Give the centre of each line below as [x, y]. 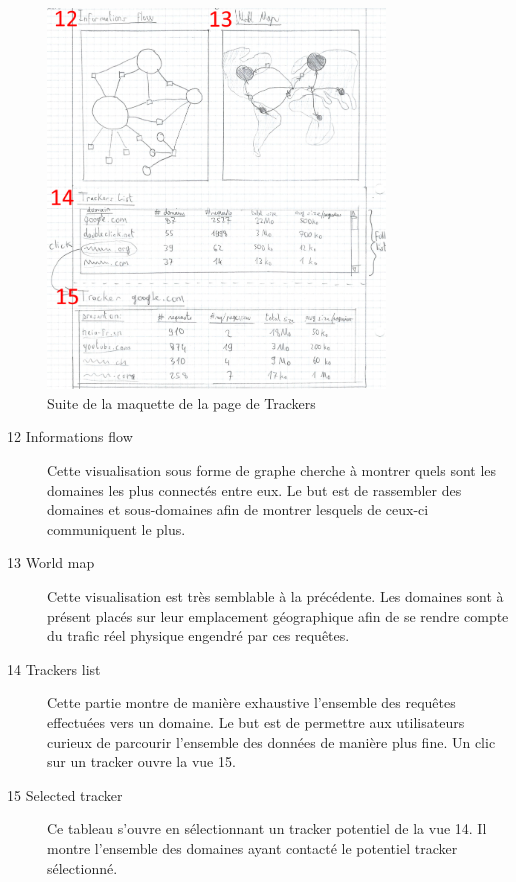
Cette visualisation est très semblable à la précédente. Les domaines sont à [275, 596]
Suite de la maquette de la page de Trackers [181, 402]
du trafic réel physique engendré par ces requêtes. [198, 635]
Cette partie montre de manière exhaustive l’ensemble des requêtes [251, 702]
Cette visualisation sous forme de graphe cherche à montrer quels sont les [272, 470]
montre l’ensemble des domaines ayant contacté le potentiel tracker [252, 847]
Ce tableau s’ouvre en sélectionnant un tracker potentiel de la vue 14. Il [267, 828]
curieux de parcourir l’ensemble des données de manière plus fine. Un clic [271, 741]
